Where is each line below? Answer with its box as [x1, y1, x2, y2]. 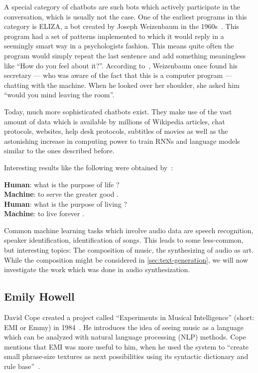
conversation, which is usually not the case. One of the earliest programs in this [4, 11, 247, 21]
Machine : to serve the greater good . [4, 189, 119, 199]
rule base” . [4, 361, 40, 372]
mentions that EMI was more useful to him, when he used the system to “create [4, 341, 249, 352]
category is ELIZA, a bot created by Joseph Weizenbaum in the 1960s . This [4, 21, 239, 31]
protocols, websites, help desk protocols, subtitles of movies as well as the [4, 126, 228, 136]
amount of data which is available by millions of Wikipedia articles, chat [4, 116, 225, 126]
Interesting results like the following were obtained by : [4, 162, 173, 172]
